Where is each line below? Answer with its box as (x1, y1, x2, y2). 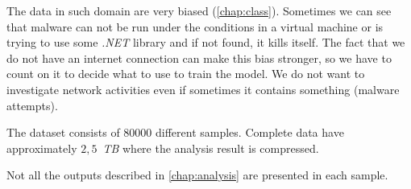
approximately (6, 139, 77, 156)
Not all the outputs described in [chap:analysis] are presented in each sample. (6, 166, 388, 183)
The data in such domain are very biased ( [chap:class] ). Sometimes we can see (6, 2, 392, 18)
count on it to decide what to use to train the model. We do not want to (6, 65, 365, 82)
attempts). (6, 97, 58, 113)
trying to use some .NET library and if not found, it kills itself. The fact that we (6, 34, 405, 51)
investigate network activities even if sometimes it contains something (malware (6, 80, 400, 97)
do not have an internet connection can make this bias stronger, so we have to (6, 49, 392, 66)
